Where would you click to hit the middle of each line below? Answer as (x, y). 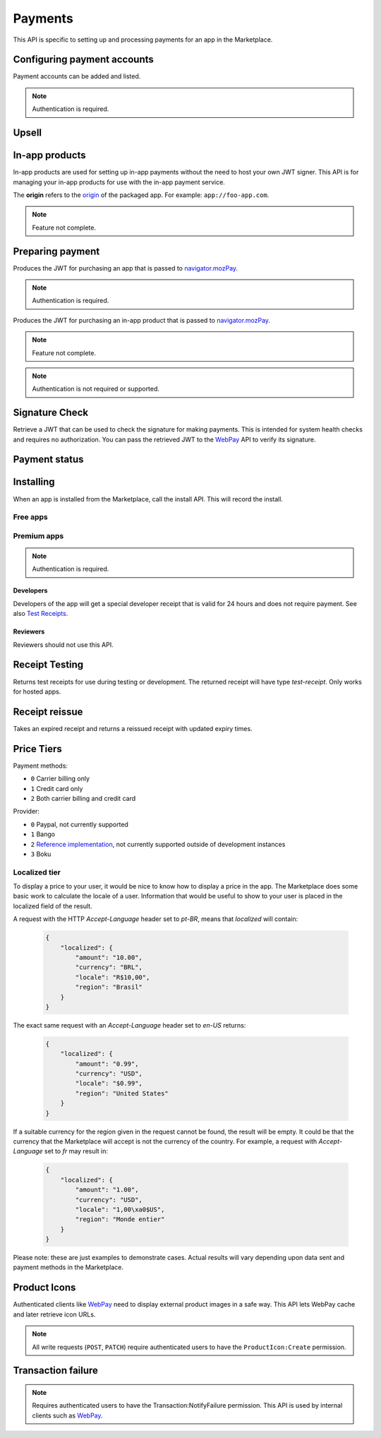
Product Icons (44, 1288)
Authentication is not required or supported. (96, 389)
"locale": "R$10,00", (113, 977)
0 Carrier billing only (60, 779)
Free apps (31, 517)
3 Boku (41, 854)
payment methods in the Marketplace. (68, 1267)
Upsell (28, 133)
